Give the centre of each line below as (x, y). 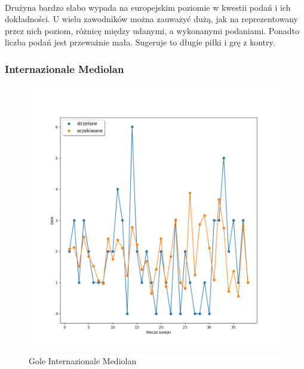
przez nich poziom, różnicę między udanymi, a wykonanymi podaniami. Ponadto (152, 30)
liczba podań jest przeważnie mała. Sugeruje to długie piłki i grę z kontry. (140, 42)
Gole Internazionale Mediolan (83, 361)
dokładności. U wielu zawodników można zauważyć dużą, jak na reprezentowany (151, 19)
